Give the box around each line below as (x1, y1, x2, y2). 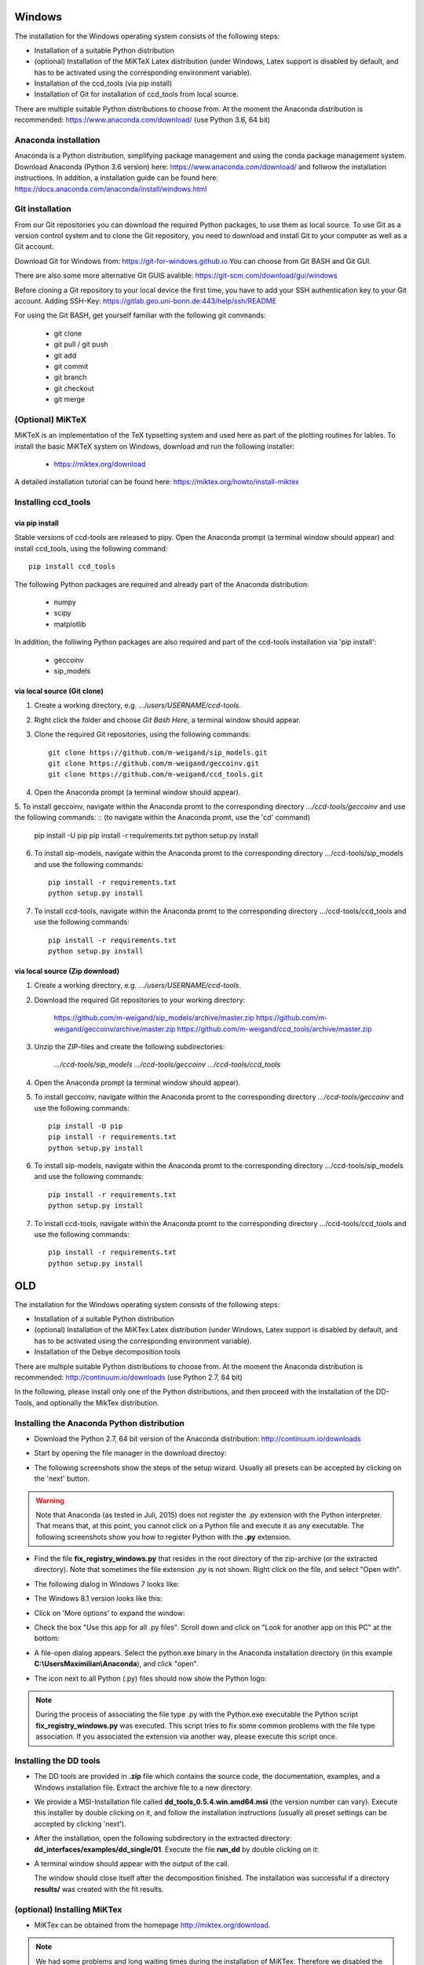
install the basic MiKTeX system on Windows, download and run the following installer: (14, 441, 294, 451)
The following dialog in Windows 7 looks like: (34, 1579, 180, 1589)
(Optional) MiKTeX (14, 413, 87, 424)
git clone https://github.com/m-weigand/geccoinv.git (48, 758, 259, 768)
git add (53, 351, 77, 360)
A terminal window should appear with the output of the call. (34, 1859, 230, 1868)
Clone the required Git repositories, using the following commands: (34, 729, 251, 739)
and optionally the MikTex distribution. (35, 1398, 159, 1407)
